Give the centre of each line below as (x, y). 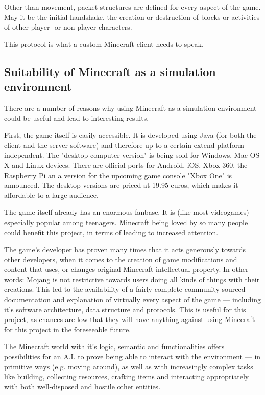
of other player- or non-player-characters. (68, 27)
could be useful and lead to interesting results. (77, 118)
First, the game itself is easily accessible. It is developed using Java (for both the (130, 135)
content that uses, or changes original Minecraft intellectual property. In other (126, 269)
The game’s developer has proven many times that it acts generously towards (125, 249)
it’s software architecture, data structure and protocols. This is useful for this (125, 309)
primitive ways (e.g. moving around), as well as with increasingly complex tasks (129, 366)
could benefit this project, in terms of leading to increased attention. (111, 232)
